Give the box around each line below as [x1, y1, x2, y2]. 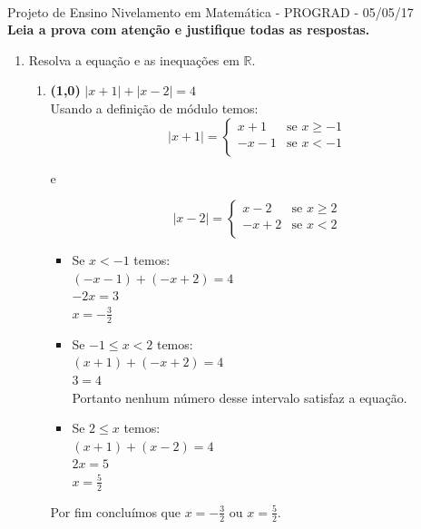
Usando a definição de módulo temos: [50, 98, 259, 117]
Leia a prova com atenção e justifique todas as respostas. [7, 20, 370, 39]
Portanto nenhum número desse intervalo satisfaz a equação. [72, 387, 407, 407]
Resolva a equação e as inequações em [28, 50, 240, 69]
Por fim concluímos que [50, 502, 181, 521]
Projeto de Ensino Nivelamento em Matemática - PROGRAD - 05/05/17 [7, 2, 414, 21]
